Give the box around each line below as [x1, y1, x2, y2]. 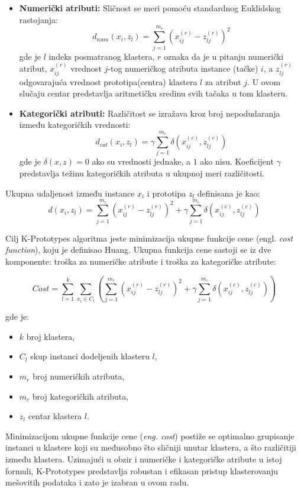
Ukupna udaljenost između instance [5, 186, 135, 199]
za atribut [205, 75, 241, 88]
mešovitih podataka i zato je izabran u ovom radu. [5, 476, 189, 488]
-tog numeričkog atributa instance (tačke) [108, 62, 258, 75]
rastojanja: [19, 13, 58, 25]
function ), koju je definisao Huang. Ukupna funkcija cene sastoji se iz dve [5, 243, 271, 256]
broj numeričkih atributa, [32, 370, 125, 382]
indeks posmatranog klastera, [48, 50, 155, 62]
